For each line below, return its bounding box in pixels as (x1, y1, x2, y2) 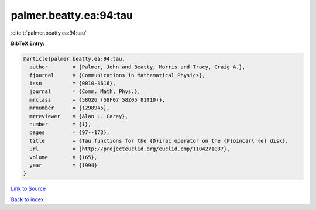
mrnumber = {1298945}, (29, 105, 110, 111)
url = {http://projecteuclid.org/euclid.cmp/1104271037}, (29, 146, 231, 152)
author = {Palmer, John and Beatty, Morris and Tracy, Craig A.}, (29, 64, 246, 70)
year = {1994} (29, 162, 98, 168)
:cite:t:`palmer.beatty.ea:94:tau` (11, 29, 87, 36)
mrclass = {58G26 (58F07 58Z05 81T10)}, (29, 97, 166, 103)
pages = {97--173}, (29, 129, 110, 136)
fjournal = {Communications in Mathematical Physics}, (29, 72, 205, 78)
